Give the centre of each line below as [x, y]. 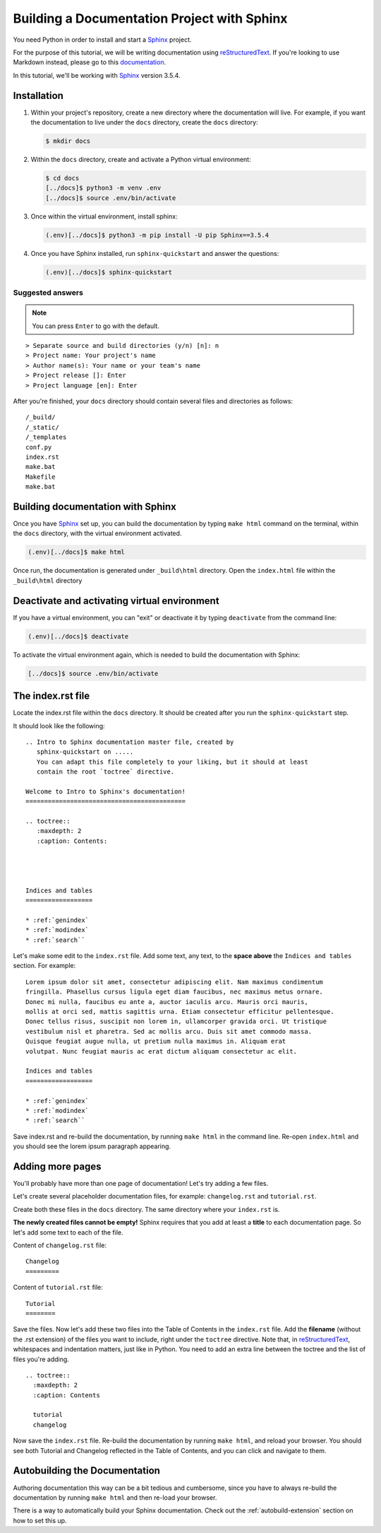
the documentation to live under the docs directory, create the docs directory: [144, 122]
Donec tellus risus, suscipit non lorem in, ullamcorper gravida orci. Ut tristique [176, 1021]
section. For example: [44, 966]
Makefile [41, 477]
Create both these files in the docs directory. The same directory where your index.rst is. [146, 1209]
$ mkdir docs [68, 141]
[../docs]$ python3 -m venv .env [103, 188]
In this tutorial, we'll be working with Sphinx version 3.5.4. [97, 75]
